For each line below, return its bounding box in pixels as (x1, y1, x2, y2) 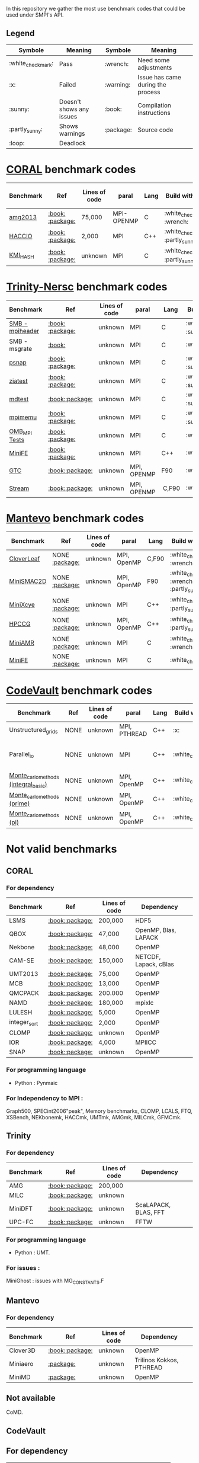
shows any (59, 105, 89, 113)
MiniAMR (9, 638, 34, 646)
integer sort (9, 1018, 38, 1027)
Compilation (137, 101, 172, 109)
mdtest (9, 395, 29, 403)
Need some (137, 56, 170, 64)
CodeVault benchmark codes (6, 684, 153, 697)
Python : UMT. (14, 1248, 50, 1256)
